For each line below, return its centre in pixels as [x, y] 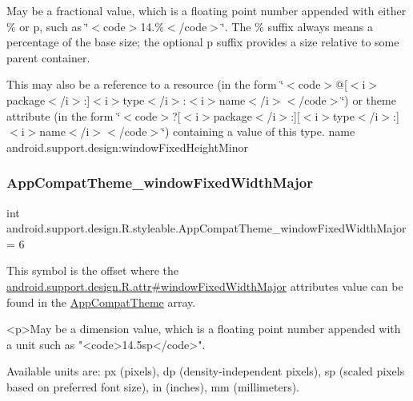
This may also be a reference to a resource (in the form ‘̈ [145, 84]
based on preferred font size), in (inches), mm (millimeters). [153, 386]
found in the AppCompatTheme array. [101, 302]
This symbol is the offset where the [92, 270]
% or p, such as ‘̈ [48, 26]
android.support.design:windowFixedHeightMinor [127, 147]
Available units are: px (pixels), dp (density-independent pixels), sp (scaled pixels [206, 371]
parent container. [48, 57]
